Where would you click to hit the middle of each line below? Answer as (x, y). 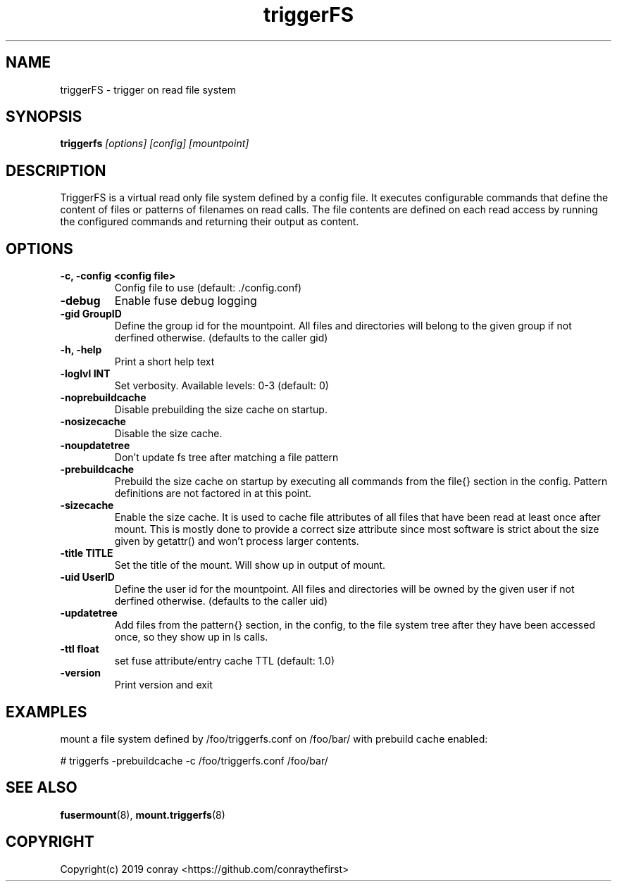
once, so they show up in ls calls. (191, 637)
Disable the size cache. (168, 434)
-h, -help (81, 350)
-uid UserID (87, 577)
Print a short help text (164, 362)
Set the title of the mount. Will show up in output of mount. (250, 565)
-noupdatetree (95, 446)
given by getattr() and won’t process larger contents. (237, 541)
